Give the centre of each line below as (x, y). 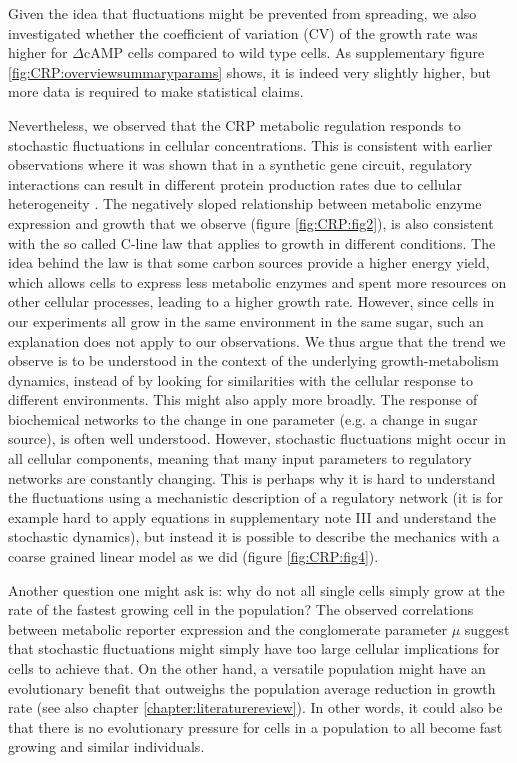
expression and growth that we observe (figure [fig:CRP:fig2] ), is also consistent (251, 222)
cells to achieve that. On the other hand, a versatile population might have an (247, 668)
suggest (487, 628)
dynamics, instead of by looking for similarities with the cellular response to (240, 379)
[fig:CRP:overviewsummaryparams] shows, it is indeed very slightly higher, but (249, 71)
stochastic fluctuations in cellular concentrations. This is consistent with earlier (250, 144)
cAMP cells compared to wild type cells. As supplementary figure (284, 52)
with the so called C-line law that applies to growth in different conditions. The (252, 242)
